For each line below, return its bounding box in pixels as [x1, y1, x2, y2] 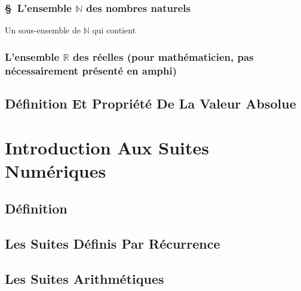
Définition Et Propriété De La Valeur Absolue [5, 94, 296, 112]
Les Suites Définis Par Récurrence [5, 234, 220, 253]
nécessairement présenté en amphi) [5, 63, 177, 78]
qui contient [92, 24, 136, 36]
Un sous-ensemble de [5, 24, 81, 36]
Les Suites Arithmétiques [5, 269, 164, 287]
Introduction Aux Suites [5, 135, 209, 159]
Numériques [5, 158, 106, 182]
